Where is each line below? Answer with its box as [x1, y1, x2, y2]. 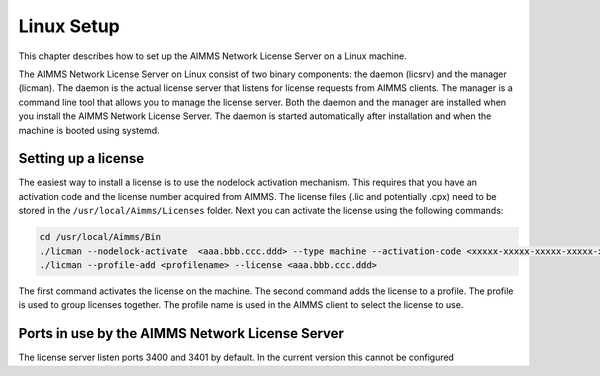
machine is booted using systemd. [18, 124, 160, 136]
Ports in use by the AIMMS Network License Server [18, 325, 345, 342]
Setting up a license [18, 150, 145, 167]
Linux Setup [18, 15, 120, 37]
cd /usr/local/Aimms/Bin [39, 231, 162, 243]
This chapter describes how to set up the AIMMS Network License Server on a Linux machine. [18, 50, 407, 62]
